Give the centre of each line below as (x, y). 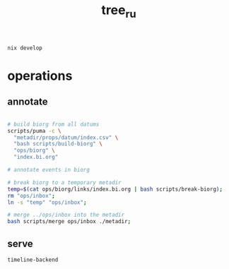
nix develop (25, 48)
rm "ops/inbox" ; (31, 196)
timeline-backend (33, 260)
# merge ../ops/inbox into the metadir (66, 215)
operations (40, 76)
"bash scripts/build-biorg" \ (58, 144)
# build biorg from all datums (53, 124)
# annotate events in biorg (49, 170)
